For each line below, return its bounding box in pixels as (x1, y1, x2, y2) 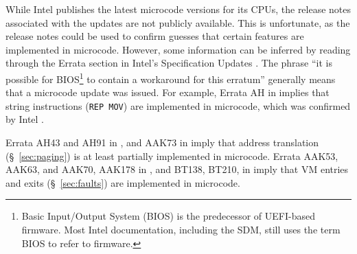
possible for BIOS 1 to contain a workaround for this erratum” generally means (5, 69, 336, 86)
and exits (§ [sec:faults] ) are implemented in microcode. (5, 175, 240, 189)
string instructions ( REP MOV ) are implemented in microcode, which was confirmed (5, 98, 351, 113)
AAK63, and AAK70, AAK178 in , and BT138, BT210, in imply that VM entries (5, 162, 349, 176)
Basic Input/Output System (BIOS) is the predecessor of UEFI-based (21, 209, 315, 223)
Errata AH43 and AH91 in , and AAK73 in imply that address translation (5, 135, 319, 150)
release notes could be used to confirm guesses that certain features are (5, 29, 304, 43)
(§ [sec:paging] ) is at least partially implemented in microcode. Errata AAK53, (5, 148, 338, 163)
